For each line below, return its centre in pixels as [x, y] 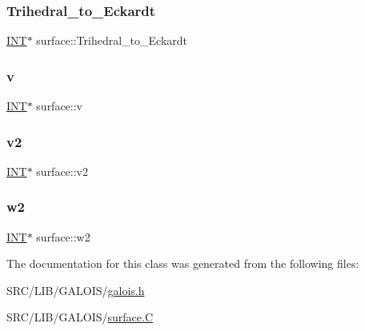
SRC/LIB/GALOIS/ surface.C [80, 317]
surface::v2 [62, 171]
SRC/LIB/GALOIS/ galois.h [76, 290]
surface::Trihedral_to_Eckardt [112, 40]
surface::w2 [63, 236]
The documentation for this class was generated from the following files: [183, 263]
